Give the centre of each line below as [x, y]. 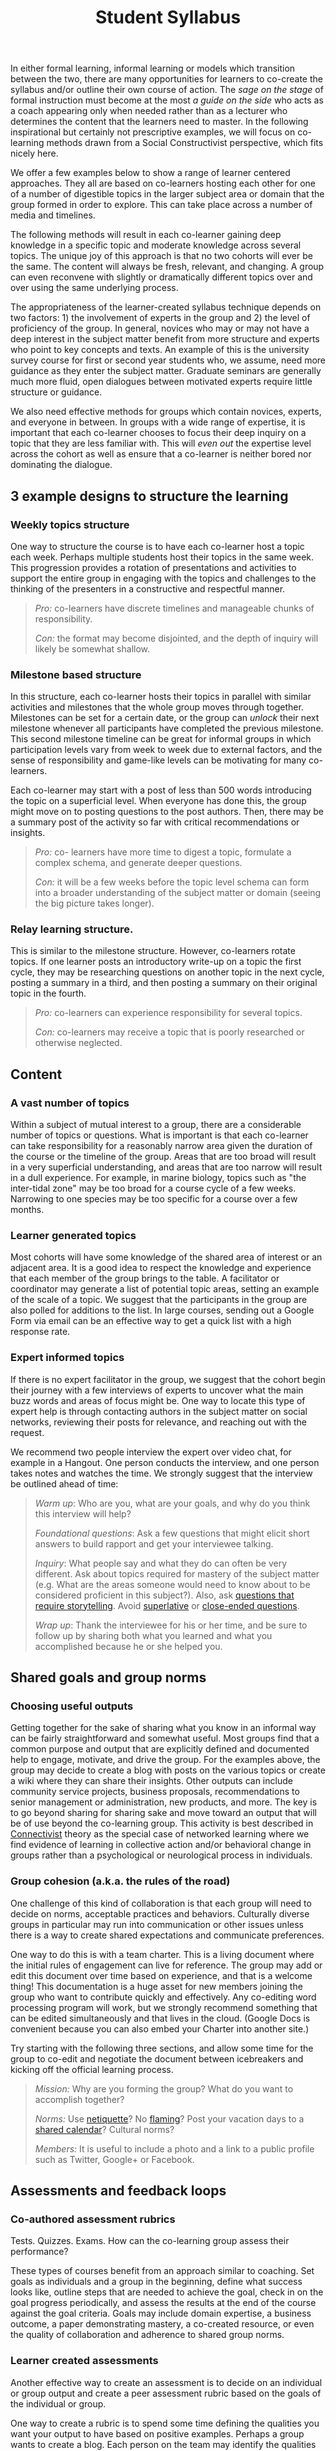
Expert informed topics [67, 1358]
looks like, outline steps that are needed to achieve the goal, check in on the [167, 2292]
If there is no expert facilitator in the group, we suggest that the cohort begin [168, 1379]
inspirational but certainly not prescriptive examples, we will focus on [153, 132]
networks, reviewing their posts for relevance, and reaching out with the [158, 1422]
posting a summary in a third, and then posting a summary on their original [164, 983]
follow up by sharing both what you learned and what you [153, 1635]
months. [27, 1210]
